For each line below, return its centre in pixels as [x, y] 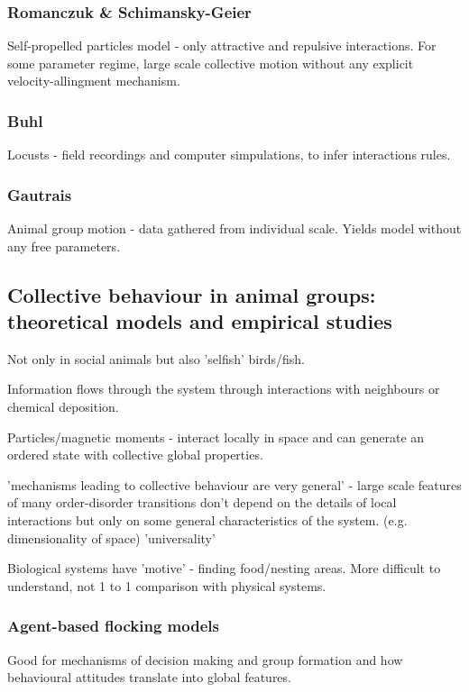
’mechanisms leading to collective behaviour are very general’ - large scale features [234, 484]
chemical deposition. [63, 406]
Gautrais [40, 194]
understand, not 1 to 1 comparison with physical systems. [167, 585]
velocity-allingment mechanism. [94, 81]
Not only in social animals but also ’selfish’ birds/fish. [156, 358]
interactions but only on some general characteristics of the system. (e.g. [207, 519]
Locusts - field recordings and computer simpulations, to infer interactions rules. [229, 155]
